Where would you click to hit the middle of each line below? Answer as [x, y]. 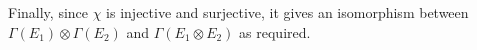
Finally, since [48, 12]
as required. [275, 31]
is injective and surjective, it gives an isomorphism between [287, 12]
